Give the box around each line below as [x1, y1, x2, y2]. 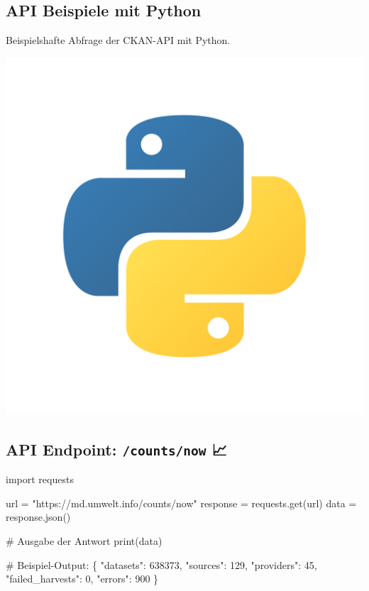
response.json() [6, 509, 71, 524]
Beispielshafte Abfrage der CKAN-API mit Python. [6, 33, 231, 48]
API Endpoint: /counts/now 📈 [6, 438, 227, 460]
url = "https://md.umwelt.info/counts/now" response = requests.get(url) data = [6, 495, 357, 510]
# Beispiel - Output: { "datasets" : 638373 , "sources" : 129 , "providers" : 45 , [6, 557, 317, 572]
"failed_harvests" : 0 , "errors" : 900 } [6, 571, 159, 586]
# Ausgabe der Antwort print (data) [6, 533, 163, 548]
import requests [6, 472, 74, 487]
